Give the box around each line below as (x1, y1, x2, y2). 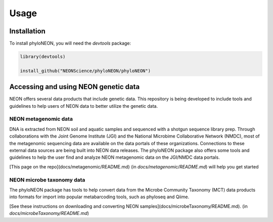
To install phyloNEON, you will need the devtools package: (9, 40, 131, 47)
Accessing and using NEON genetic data (9, 82, 140, 91)
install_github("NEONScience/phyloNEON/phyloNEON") (20, 68, 151, 73)
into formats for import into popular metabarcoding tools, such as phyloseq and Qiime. (9, 194, 190, 200)
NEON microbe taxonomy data (9, 176, 85, 183)
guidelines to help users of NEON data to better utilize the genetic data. (9, 103, 158, 109)
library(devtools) (20, 54, 66, 60)
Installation (9, 27, 45, 35)
